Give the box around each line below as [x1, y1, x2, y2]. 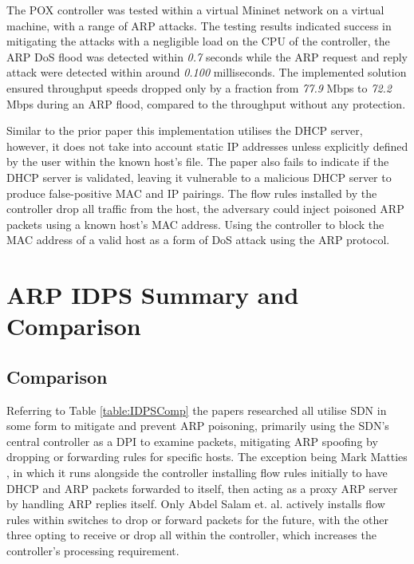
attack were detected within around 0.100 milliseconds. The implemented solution [6, 64, 407, 81]
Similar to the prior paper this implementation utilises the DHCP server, [6, 122, 363, 139]
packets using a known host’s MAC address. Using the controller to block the [6, 215, 384, 232]
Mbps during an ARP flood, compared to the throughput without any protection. [6, 95, 406, 112]
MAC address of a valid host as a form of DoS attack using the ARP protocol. [6, 231, 390, 248]
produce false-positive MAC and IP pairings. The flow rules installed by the [6, 184, 377, 201]
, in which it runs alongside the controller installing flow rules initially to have [6, 464, 388, 481]
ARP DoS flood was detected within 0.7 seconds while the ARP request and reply [6, 48, 408, 65]
